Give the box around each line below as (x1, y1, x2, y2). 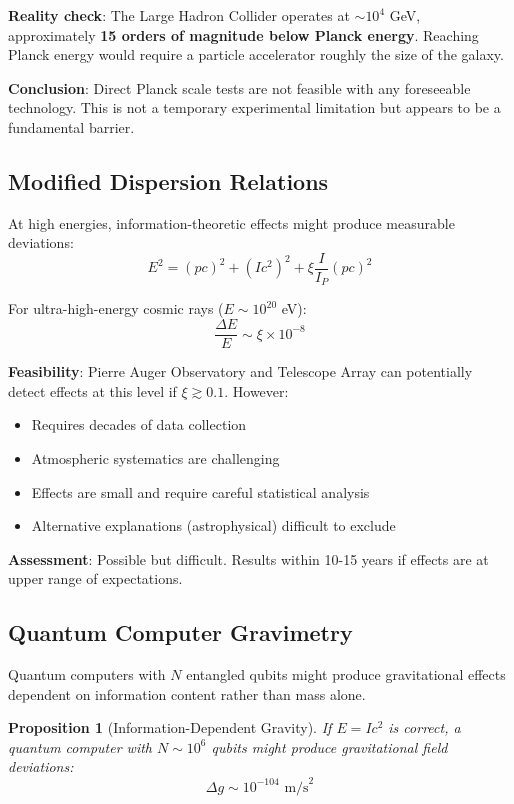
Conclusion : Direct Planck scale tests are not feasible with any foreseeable (8, 77, 471, 98)
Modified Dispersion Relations (8, 165, 329, 196)
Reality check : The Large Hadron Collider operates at (8, 5, 350, 25)
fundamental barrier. (8, 116, 135, 137)
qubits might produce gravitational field (211, 736, 448, 757)
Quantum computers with (8, 664, 166, 685)
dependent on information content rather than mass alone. (8, 683, 366, 704)
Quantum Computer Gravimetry (8, 617, 353, 648)
